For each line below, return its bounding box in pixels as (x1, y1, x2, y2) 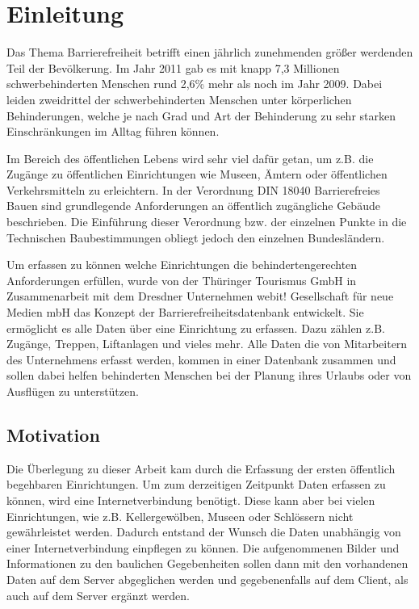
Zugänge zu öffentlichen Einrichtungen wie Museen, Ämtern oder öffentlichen (6, 166, 388, 183)
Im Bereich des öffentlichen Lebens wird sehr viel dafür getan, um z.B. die (6, 149, 374, 166)
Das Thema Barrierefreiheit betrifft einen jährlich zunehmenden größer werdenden (6, 44, 413, 61)
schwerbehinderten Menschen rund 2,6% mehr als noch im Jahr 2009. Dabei (6, 75, 383, 92)
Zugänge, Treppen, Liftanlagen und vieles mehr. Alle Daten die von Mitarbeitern (6, 335, 408, 352)
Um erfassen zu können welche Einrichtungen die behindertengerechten (6, 256, 358, 273)
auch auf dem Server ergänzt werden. (6, 586, 190, 603)
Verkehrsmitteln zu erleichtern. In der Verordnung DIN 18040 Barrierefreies (6, 181, 380, 198)
